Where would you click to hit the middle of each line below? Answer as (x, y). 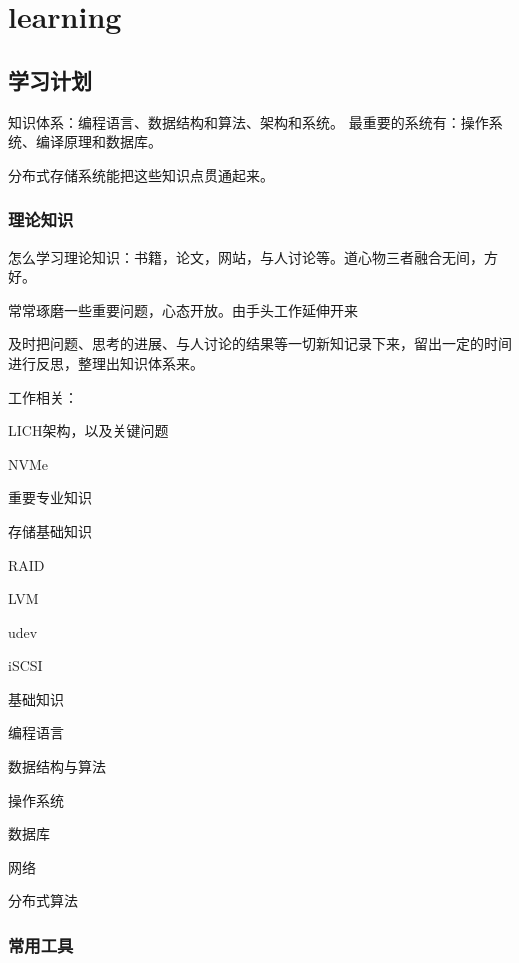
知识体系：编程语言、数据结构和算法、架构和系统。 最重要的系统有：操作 (248, 121)
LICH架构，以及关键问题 (88, 430)
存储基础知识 (50, 530)
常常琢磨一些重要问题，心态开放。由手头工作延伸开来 (183, 309)
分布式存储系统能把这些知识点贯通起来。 (141, 174)
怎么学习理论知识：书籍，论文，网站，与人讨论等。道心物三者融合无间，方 (253, 256)
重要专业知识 (50, 497)
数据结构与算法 (57, 766)
